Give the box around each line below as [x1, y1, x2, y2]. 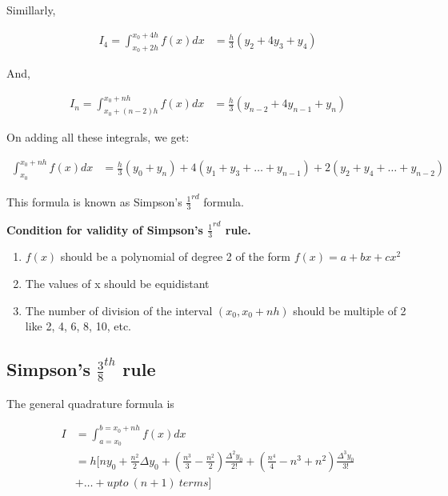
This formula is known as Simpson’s [6, 193, 182, 210]
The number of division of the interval [25, 302, 213, 318]
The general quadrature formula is [6, 394, 174, 411]
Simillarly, [6, 2, 56, 18]
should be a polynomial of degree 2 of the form [60, 248, 290, 265]
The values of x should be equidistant [25, 274, 210, 291]
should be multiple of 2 [293, 302, 406, 318]
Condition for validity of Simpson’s [6, 221, 203, 238]
